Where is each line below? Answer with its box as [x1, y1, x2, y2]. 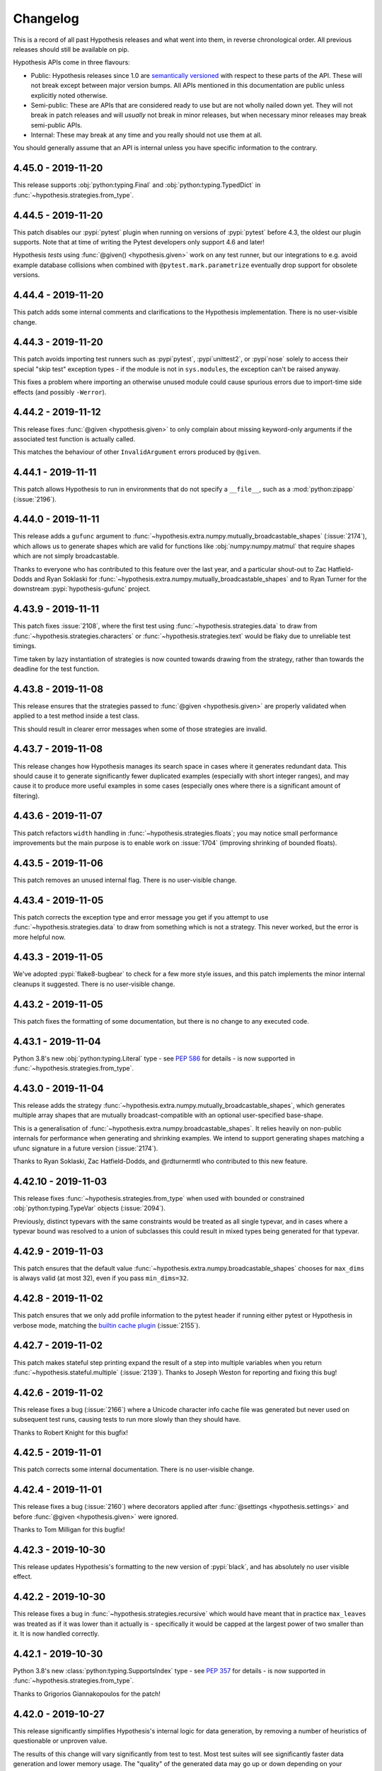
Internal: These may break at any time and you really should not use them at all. [30, 131, 262, 140]
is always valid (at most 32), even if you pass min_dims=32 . [13, 1274, 189, 1282]
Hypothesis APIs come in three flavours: [13, 58, 130, 67]
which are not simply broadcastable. [13, 552, 120, 560]
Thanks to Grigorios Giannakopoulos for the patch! [13, 1690, 161, 1698]
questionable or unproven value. [13, 1736, 108, 1745]
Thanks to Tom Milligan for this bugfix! [13, 1525, 125, 1534]
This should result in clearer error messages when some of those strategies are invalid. [13, 725, 267, 733]
